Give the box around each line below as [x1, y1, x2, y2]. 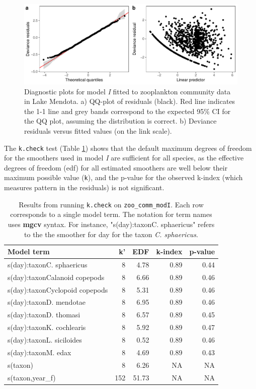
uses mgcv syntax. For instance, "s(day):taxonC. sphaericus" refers [8, 218, 215, 229]
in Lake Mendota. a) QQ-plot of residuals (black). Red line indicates [24, 96, 235, 106]
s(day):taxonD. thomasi [8, 309, 80, 320]
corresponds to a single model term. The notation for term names [10, 209, 212, 219]
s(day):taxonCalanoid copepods [8, 271, 105, 282]
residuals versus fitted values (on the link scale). [24, 125, 172, 136]
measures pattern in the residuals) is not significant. [4, 182, 164, 193]
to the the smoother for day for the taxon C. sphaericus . [24, 229, 198, 239]
